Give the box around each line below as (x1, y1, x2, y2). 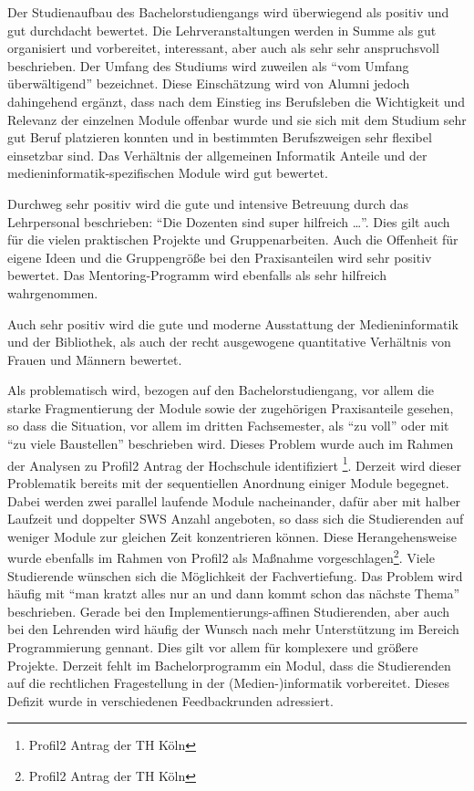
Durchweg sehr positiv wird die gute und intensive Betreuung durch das (7, 193, 408, 213)
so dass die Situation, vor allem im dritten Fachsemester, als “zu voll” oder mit (7, 416, 449, 435)
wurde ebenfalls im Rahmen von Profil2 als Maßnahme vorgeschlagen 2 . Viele (7, 546, 435, 567)
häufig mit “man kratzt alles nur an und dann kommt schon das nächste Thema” (7, 584, 460, 603)
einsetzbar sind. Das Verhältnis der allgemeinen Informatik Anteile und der (7, 145, 428, 164)
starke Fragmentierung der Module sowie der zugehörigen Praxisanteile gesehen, (7, 398, 454, 417)
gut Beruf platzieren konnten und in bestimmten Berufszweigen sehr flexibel (7, 128, 432, 147)
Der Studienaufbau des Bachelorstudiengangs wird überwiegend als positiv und (7, 3, 449, 21)
